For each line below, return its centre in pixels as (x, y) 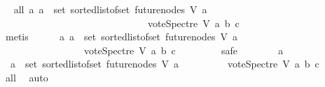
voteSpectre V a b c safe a (184, 50)
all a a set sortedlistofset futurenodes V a (110, 9)
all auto (27, 77)
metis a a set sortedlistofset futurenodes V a (122, 37)
